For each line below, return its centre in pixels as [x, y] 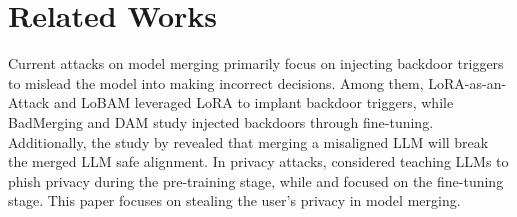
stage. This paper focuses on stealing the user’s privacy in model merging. [234, 200]
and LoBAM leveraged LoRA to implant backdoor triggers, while [253, 102]
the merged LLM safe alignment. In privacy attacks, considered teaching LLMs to [258, 161]
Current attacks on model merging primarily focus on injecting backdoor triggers [256, 63]
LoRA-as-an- [467, 82]
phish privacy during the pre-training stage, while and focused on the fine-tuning [256, 180]
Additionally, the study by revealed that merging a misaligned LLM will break [248, 141]
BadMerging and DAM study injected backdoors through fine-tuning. [221, 121]
